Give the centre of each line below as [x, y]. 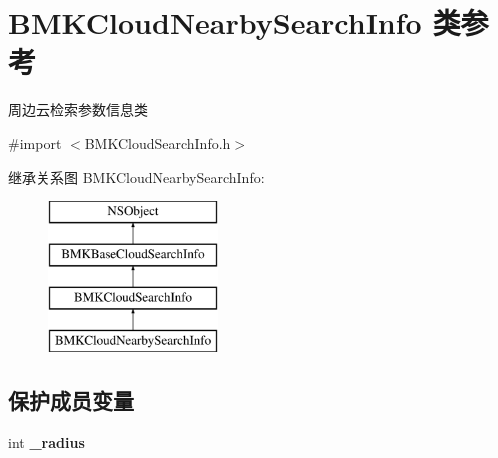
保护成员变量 [71, 400]
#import [35, 142]
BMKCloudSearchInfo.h [157, 142]
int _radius [46, 442]
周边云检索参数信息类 [78, 109]
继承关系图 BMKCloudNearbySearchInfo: [136, 176]
